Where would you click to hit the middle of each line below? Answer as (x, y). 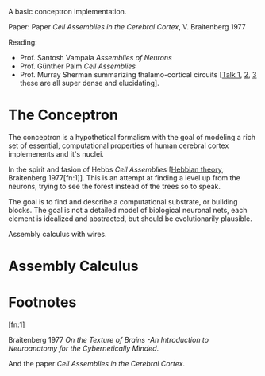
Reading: (23, 42)
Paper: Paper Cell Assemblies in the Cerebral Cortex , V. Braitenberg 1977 (127, 27)
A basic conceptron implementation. (67, 12)
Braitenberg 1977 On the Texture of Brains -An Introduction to (108, 340)
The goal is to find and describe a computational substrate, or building (123, 201)
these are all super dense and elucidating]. (90, 83)
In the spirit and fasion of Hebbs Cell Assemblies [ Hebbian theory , (116, 169)
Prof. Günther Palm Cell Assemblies (78, 66)
